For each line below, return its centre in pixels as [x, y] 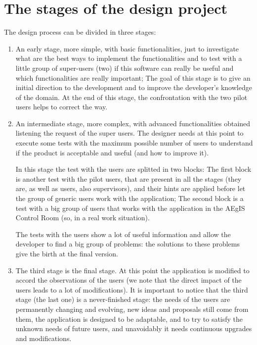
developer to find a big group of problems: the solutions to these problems [128, 244]
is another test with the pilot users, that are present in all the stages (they [128, 178]
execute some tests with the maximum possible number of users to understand [134, 143]
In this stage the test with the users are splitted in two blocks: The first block [133, 169]
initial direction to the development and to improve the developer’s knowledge [134, 87]
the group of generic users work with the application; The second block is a [129, 198]
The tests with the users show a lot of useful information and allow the [123, 234]
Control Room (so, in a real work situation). [83, 218]
